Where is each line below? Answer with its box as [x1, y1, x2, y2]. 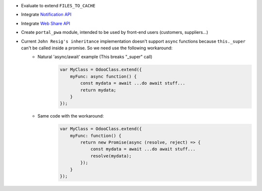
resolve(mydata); [90, 153, 132, 159]
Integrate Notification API [21, 12, 72, 17]
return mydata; [80, 87, 116, 93]
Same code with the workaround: [37, 113, 104, 119]
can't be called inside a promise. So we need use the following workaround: [21, 45, 173, 51]
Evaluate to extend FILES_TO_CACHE [21, 3, 96, 8]
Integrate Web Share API [21, 20, 70, 26]
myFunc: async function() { [70, 73, 137, 79]
